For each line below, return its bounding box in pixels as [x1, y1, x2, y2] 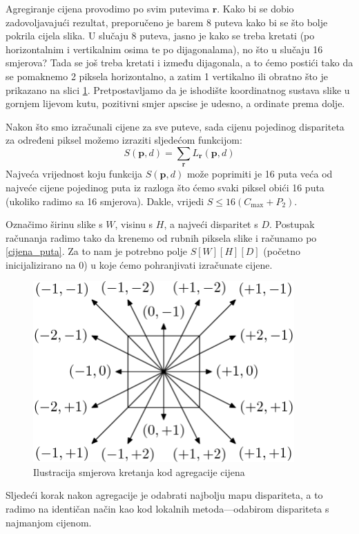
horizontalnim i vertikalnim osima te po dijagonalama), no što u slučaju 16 [6, 41, 323, 56]
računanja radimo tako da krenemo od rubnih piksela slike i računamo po [6, 230, 317, 245]
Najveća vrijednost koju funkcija [6, 166, 143, 181]
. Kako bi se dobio [217, 1, 294, 15]
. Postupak [269, 217, 315, 231]
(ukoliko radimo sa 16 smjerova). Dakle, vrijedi [6, 193, 204, 208]
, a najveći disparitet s [164, 217, 258, 231]
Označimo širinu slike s [6, 217, 103, 231]
